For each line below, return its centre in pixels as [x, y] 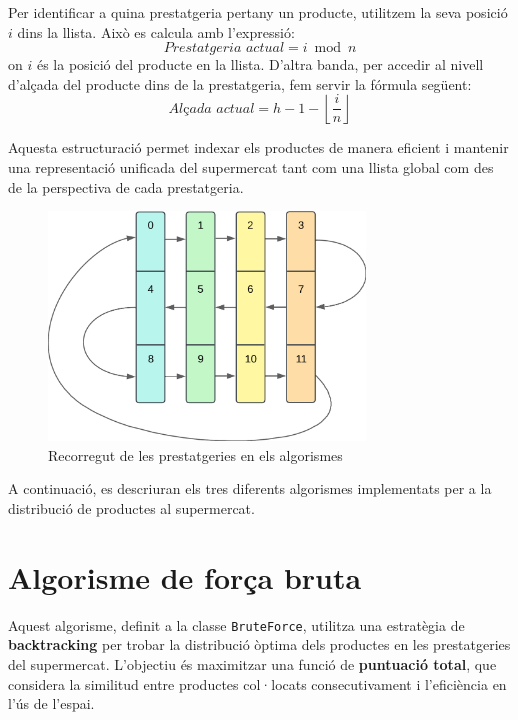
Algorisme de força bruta [185, 576]
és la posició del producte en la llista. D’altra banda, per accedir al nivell [260, 64]
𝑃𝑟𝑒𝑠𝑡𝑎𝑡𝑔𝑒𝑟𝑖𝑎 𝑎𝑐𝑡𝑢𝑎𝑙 [224, 48]
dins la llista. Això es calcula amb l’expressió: [156, 31]
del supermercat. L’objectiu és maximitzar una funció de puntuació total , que [252, 664]
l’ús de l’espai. [51, 703]
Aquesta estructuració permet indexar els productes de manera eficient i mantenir [258, 147]
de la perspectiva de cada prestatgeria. [126, 186]
